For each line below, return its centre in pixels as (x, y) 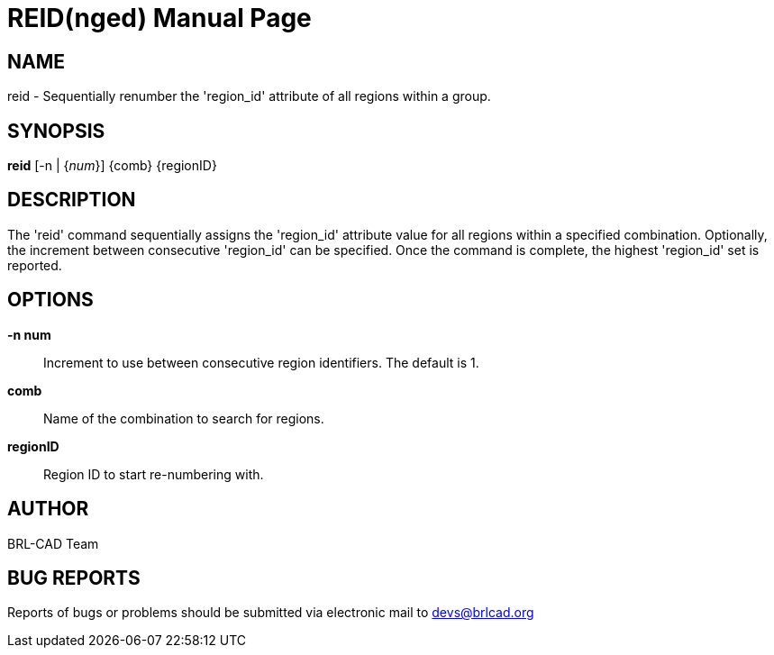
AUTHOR (48, 509)
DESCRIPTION (72, 200)
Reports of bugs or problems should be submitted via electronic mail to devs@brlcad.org (271, 613)
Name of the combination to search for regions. (184, 418)
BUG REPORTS (74, 578)
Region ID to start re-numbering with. (154, 474)
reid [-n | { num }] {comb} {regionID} (112, 166)
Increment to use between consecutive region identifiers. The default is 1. (261, 362)
